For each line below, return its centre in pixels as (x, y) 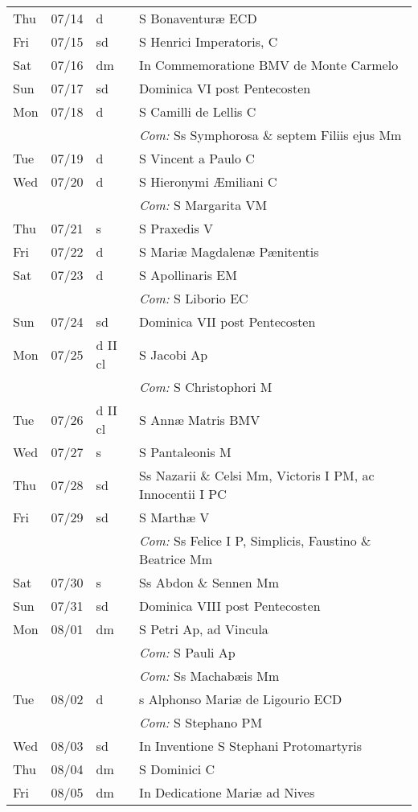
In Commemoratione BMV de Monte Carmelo (269, 65)
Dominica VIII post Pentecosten (230, 606)
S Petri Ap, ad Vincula (204, 629)
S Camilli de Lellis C (198, 111)
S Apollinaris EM (188, 275)
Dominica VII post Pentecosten (227, 322)
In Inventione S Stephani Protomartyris (251, 746)
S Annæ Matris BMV (200, 419)
